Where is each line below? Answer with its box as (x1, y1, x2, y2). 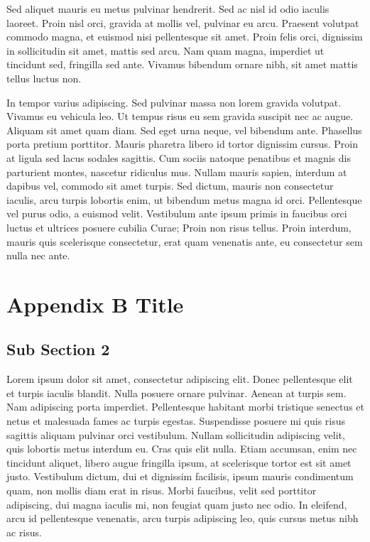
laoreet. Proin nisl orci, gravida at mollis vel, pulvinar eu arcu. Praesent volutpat (6, 15, 359, 30)
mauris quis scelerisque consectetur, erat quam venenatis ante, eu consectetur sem (6, 234, 363, 249)
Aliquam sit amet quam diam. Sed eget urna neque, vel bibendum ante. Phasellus (6, 122, 362, 137)
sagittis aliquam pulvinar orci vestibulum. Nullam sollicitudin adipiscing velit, (6, 427, 345, 442)
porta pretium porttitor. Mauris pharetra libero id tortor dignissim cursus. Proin (6, 136, 359, 151)
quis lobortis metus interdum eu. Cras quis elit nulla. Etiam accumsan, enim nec (6, 441, 357, 456)
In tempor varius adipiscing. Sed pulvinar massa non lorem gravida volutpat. (6, 94, 342, 109)
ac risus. (6, 524, 42, 539)
